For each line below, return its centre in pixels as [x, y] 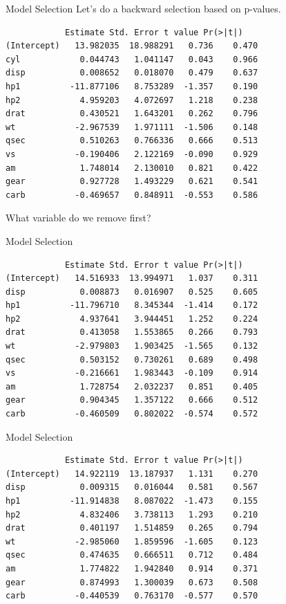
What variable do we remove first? [78, 218]
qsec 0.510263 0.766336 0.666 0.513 [132, 141]
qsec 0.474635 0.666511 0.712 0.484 [132, 555]
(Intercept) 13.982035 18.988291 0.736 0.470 [132, 46]
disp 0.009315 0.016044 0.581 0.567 [132, 487]
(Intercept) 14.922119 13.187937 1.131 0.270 [132, 474]
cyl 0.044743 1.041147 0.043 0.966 [132, 59]
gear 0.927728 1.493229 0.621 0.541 [132, 182]
